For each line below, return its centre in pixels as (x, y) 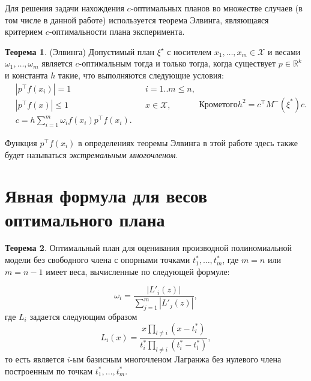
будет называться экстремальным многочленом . (92, 154)
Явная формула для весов (106, 196)
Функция (21, 142)
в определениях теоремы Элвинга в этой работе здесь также (188, 142)
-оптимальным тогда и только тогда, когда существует (177, 63)
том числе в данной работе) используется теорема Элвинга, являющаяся (137, 19)
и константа (26, 75)
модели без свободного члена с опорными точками (98, 260)
